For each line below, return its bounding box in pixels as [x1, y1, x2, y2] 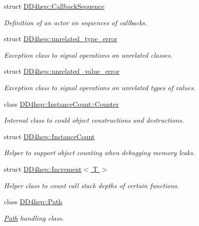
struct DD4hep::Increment [4, 163, 82, 174]
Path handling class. [4, 212, 64, 223]
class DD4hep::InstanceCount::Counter [4, 98, 119, 109]
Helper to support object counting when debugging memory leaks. [4, 147, 195, 158]
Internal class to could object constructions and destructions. [4, 115, 184, 125]
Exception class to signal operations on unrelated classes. [4, 49, 173, 60]
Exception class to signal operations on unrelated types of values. [4, 82, 196, 92]
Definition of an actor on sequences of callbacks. [4, 17, 147, 27]
